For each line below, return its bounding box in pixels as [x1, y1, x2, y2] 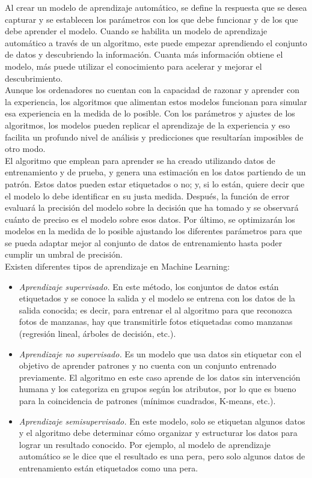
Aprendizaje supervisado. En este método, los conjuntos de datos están [19, 280, 279, 292]
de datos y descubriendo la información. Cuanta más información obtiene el [5, 48, 283, 61]
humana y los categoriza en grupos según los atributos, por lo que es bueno [19, 383, 296, 395]
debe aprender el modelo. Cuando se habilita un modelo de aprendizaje [5, 25, 268, 37]
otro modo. [5, 142, 46, 155]
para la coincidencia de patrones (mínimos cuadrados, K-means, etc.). [19, 395, 276, 407]
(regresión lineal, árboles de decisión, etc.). [19, 327, 176, 340]
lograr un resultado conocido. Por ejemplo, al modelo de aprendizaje [19, 438, 271, 450]
